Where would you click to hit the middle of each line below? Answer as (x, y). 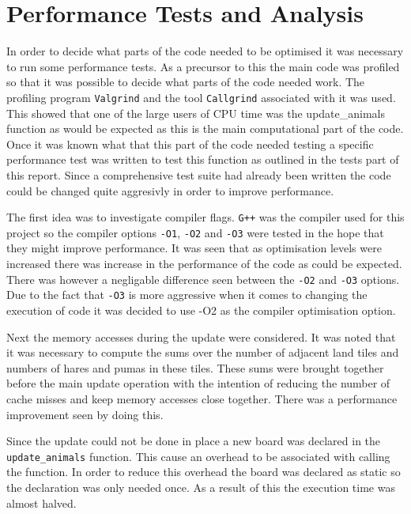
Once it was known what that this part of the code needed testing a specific (190, 144)
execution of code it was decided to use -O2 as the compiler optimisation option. (201, 310)
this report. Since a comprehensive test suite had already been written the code (199, 174)
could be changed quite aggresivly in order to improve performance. (170, 190)
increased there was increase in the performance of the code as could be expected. (204, 264)
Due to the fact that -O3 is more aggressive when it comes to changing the (187, 295)
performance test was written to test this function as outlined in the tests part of (203, 159)
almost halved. (41, 503)
